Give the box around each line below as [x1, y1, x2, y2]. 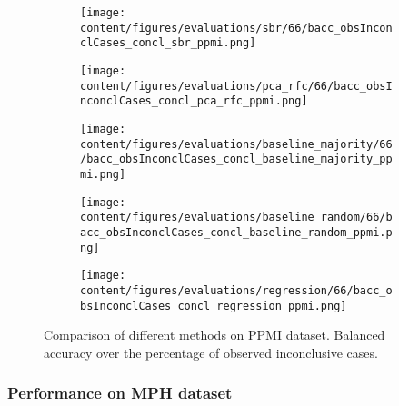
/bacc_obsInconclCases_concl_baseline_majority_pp [80, 153, 393, 166]
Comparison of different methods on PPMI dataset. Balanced [44, 325, 385, 344]
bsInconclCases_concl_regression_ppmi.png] [80, 299, 347, 312]
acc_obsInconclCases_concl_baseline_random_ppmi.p [80, 225, 393, 239]
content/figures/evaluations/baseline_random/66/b [80, 211, 393, 224]
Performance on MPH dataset [7, 381, 233, 404]
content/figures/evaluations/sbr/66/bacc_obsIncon [80, 21, 393, 35]
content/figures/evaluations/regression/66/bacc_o [80, 283, 393, 297]
